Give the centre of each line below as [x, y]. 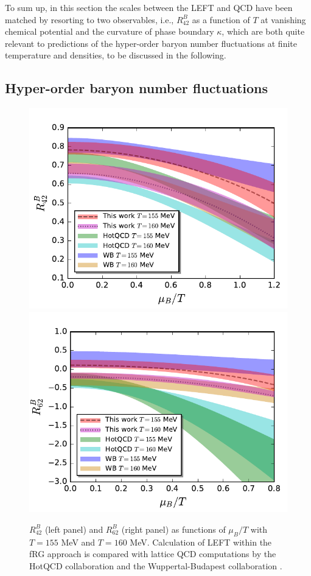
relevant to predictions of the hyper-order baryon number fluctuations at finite [151, 43]
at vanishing [283, 19]
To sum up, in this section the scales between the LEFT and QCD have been [149, 7]
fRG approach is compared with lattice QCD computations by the [153, 554]
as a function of [221, 19]
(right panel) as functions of [173, 529]
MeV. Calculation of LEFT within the [201, 542]
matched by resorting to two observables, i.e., [89, 19]
